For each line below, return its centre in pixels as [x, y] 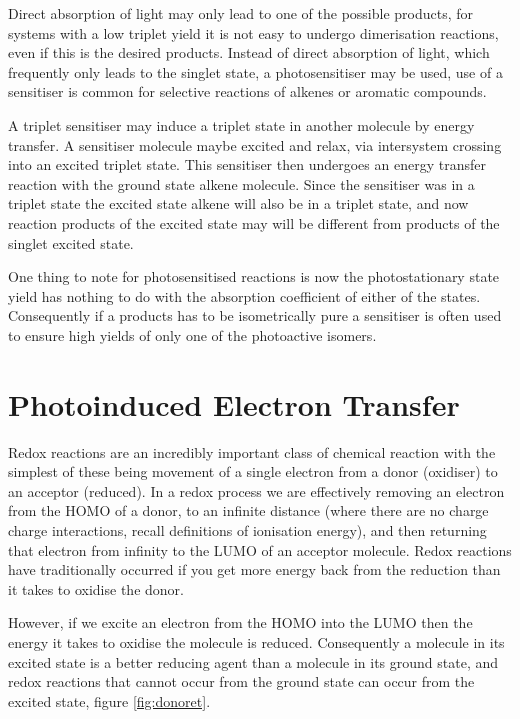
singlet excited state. [71, 242]
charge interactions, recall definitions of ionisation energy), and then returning [247, 530]
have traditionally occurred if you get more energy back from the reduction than [254, 569]
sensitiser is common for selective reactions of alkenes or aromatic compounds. [247, 91]
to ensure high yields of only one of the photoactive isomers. [192, 334]
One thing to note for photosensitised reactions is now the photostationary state [254, 276]
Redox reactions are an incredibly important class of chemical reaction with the [252, 451]
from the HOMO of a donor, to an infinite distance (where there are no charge [248, 510]
